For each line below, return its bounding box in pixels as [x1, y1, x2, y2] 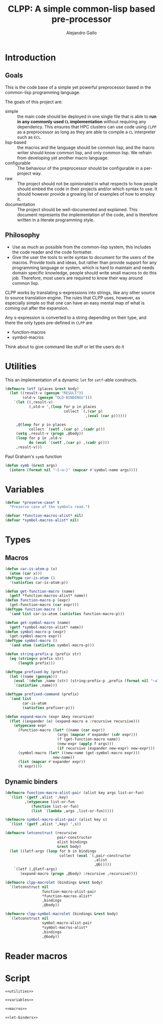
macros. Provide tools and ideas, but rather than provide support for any [12, 259, 157, 265]
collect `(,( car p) [64, 409, 103, 414]
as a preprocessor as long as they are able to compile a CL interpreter [17, 129, 156, 135]
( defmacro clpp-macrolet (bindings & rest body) [5, 880, 103, 885]
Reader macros [5, 951, 68, 962]
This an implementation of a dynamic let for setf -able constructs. [5, 377, 138, 383]
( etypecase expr [14, 723, 47, 728]
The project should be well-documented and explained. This [17, 206, 138, 212]
